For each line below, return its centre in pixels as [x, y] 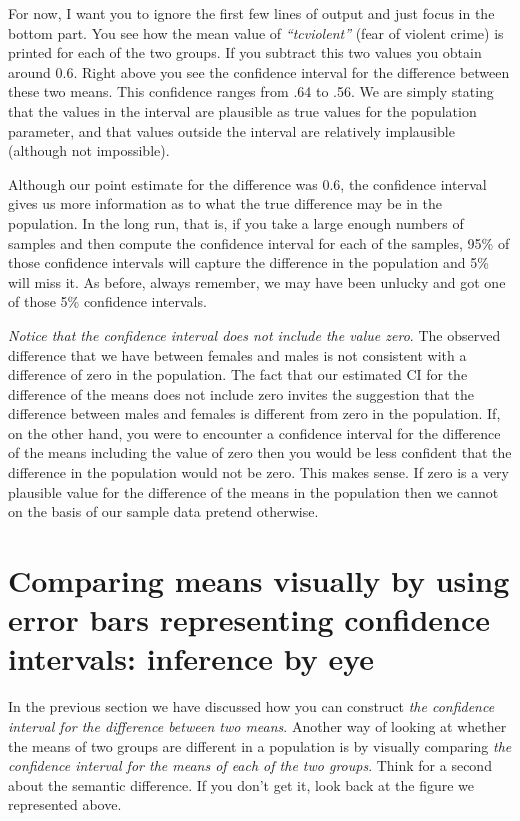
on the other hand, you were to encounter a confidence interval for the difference [254, 432]
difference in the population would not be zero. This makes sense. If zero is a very [258, 472]
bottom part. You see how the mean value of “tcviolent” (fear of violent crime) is [256, 32]
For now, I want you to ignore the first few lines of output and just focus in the [251, 13]
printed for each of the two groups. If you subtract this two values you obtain [245, 52]
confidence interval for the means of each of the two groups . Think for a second [250, 765]
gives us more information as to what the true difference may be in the [225, 203]
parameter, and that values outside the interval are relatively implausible [231, 130]
